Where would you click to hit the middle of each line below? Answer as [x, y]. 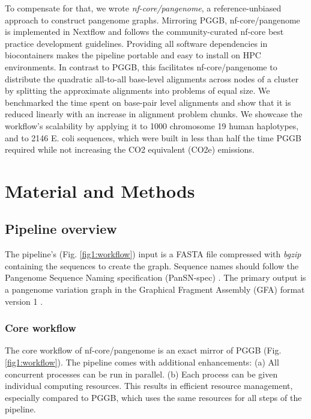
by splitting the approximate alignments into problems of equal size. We [137, 90]
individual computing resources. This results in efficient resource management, [149, 386]
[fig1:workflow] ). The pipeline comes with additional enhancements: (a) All [142, 362]
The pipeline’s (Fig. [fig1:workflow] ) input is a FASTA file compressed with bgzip [153, 254]
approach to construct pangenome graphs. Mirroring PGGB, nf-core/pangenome [152, 20]
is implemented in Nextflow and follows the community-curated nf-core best [144, 32]
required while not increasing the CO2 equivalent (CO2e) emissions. [130, 149]
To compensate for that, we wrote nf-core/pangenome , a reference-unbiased [143, 8]
